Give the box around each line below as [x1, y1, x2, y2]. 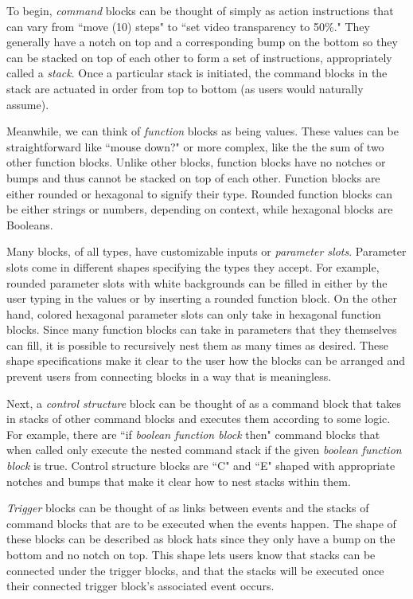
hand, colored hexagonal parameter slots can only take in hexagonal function [6, 305, 381, 322]
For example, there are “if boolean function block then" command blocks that [6, 425, 380, 442]
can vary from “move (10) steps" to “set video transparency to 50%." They [6, 18, 370, 34]
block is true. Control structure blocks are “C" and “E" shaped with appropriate [6, 457, 395, 474]
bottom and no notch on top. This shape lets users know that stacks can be [6, 546, 376, 562]
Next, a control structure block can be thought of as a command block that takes [6, 394, 402, 411]
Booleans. [6, 216, 53, 233]
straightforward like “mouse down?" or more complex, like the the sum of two [6, 138, 384, 155]
